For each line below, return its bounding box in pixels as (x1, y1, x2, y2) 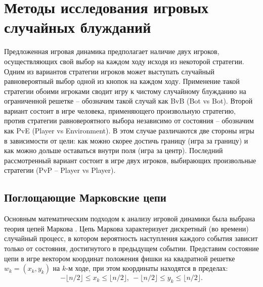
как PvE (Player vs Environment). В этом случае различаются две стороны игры (4, 125, 254, 136)
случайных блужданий (4, 17, 151, 37)
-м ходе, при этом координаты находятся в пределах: (66, 263, 228, 273)
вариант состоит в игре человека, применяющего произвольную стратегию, (4, 105, 236, 116)
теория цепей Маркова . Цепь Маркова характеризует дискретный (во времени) (4, 223, 249, 233)
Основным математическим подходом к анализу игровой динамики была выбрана (4, 213, 255, 224)
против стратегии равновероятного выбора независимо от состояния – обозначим (4, 115, 254, 126)
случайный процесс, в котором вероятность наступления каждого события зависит (4, 233, 258, 244)
